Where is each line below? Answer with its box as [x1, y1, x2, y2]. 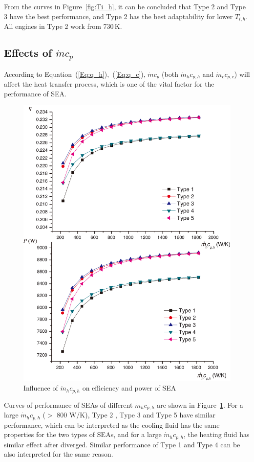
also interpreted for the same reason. [4, 449, 113, 459]
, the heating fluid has [183, 429, 250, 439]
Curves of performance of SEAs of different [4, 399, 133, 410]
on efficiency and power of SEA [82, 383, 176, 393]
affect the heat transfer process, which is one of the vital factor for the [4, 79, 214, 89]
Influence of [23, 383, 58, 393]
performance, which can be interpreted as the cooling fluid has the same [4, 419, 220, 430]
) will [234, 69, 250, 79]
